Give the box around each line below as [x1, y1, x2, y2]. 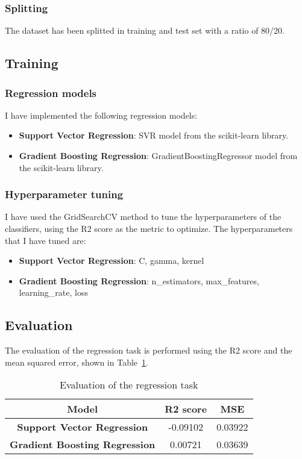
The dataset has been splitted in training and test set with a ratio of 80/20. [5, 24, 285, 37]
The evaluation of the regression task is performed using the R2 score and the [5, 344, 292, 357]
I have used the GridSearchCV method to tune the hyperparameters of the [5, 210, 282, 223]
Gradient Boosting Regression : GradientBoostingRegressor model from [19, 149, 298, 161]
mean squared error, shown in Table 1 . [5, 355, 148, 368]
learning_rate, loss [19, 286, 88, 299]
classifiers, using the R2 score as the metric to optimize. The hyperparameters [5, 222, 293, 234]
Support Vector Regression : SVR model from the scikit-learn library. [19, 129, 289, 142]
